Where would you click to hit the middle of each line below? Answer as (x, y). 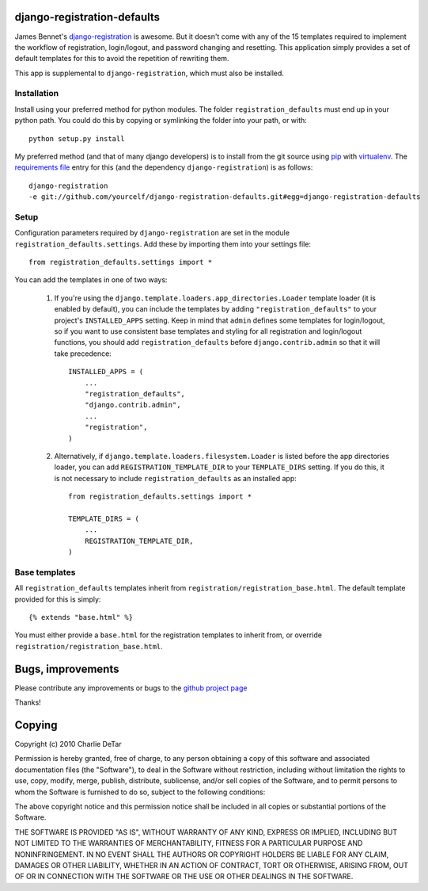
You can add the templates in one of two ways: (91, 280)
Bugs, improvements (67, 669)
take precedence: (83, 354)
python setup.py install (77, 138)
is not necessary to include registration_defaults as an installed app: (175, 478)
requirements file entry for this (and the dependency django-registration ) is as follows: (164, 167)
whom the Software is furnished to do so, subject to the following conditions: (140, 792)
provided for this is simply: (58, 599)
